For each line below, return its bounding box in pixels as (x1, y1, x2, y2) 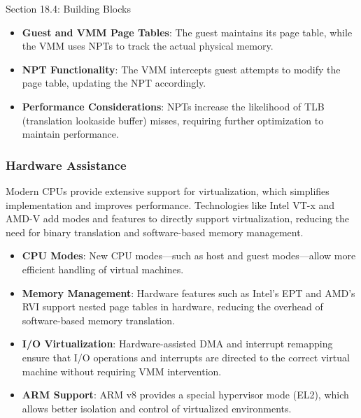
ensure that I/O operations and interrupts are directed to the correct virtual (22, 349, 350, 364)
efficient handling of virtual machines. (22, 261, 184, 276)
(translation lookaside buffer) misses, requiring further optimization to (22, 113, 324, 127)
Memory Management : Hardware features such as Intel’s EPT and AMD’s (22, 285, 355, 300)
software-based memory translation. (22, 312, 175, 327)
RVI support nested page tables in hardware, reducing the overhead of (22, 299, 323, 314)
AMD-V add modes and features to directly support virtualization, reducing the (6, 211, 350, 226)
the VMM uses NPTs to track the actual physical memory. (22, 38, 274, 53)
